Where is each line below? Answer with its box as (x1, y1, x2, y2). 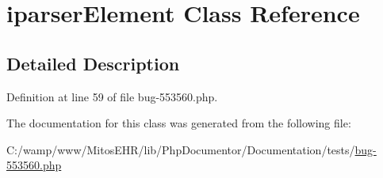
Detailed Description (6, 51, 180, 75)
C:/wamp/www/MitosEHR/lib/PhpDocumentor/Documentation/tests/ (6, 141, 355, 157)
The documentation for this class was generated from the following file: (6, 115, 351, 131)
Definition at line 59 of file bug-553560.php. (6, 88, 218, 104)
